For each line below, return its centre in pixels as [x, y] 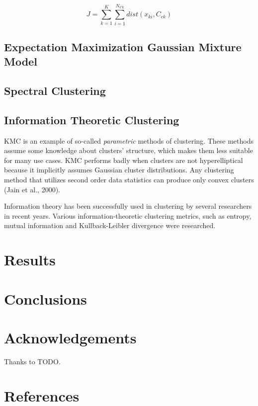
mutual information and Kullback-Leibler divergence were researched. [110, 225]
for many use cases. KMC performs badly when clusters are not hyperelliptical [124, 160]
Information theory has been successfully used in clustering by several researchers [128, 206]
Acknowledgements [70, 337]
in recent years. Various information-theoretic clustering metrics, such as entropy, [128, 215]
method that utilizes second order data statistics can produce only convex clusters [129, 180]
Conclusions [45, 298]
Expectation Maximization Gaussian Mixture [123, 46]
